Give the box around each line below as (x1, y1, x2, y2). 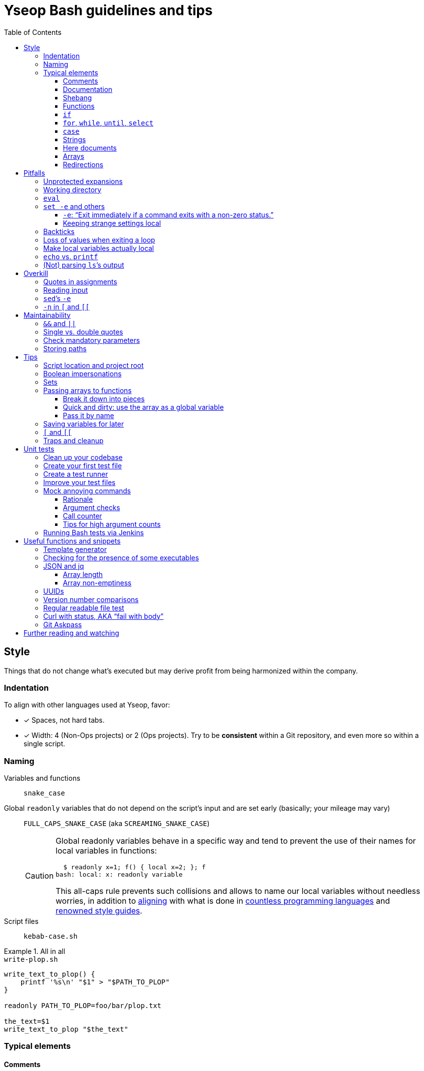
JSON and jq (43, 561, 84, 570)
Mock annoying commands (43, 486, 131, 495)
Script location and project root (43, 361, 144, 369)
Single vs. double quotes (43, 327, 123, 336)
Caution (25, 871, 54, 881)
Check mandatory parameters (43, 336, 140, 344)
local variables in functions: (56, 846, 157, 856)
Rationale (63, 494, 93, 503)
